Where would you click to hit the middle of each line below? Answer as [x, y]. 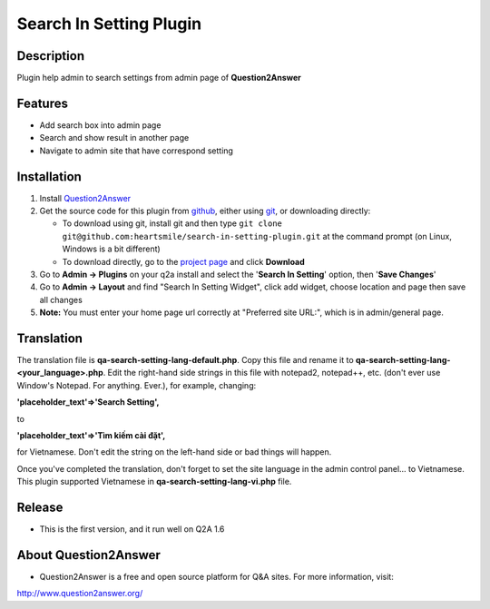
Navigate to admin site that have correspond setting [136, 151]
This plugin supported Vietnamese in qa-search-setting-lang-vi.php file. [154, 482]
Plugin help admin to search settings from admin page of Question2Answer [159, 78]
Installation [49, 177]
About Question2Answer [88, 555]
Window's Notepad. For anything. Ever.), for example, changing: [137, 385]
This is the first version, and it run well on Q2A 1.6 [132, 529]
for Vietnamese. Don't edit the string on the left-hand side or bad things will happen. [174, 452]
